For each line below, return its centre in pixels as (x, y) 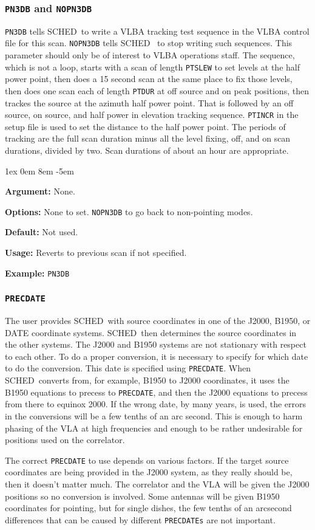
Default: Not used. (42, 232)
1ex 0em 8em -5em (39, 170)
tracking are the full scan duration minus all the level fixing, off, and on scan (148, 138)
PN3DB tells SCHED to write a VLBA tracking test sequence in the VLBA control (157, 31)
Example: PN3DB (37, 273)
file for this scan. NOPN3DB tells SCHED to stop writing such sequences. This (149, 43)
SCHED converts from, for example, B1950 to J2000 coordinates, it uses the (147, 380)
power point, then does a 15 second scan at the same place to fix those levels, (149, 79)
